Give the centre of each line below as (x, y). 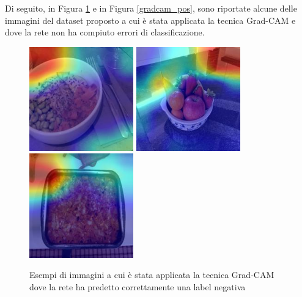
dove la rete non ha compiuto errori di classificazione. (105, 32)
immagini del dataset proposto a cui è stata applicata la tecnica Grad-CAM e (150, 20)
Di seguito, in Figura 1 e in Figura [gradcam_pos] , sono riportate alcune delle (151, 8)
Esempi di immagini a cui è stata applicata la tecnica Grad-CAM (152, 275)
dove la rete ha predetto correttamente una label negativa (138, 286)
